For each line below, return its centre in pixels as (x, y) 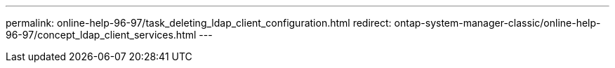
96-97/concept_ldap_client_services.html (101, 35)
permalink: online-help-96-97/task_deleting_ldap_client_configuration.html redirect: (199, 23)
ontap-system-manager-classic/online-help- (497, 23)
